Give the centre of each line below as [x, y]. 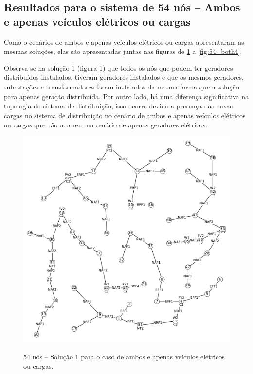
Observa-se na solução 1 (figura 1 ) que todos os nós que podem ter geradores [118, 67]
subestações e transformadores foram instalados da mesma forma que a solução [122, 86]
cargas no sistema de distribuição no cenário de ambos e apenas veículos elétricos [125, 115]
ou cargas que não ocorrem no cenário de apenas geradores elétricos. [106, 125]
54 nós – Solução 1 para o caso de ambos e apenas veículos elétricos [124, 356]
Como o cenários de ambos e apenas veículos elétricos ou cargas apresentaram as [124, 42]
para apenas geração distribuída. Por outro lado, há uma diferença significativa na [126, 96]
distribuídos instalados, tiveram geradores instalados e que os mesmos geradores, [124, 77]
